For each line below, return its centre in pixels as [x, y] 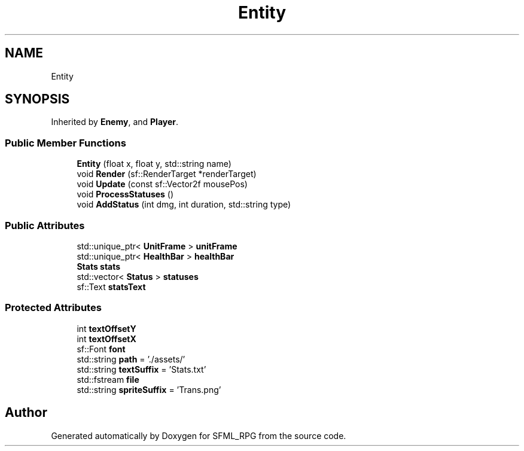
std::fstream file [108, 379]
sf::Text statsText [111, 287]
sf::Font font [101, 349]
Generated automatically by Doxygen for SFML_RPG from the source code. [199, 435]
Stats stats [99, 266]
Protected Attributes [53, 308]
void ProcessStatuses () [125, 194]
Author [26, 413]
